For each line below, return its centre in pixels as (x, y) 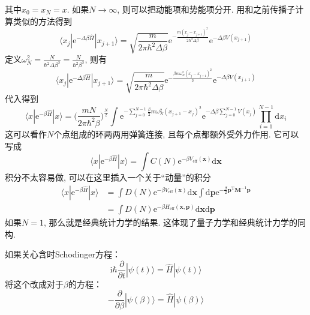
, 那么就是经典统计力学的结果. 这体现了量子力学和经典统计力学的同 (175, 222)
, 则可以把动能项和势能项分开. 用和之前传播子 (206, 9)
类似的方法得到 (42, 21)
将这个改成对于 (34, 283)
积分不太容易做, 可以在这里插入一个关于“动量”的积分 (108, 177)
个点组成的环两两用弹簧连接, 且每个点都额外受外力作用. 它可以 (176, 134)
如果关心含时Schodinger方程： (63, 254)
